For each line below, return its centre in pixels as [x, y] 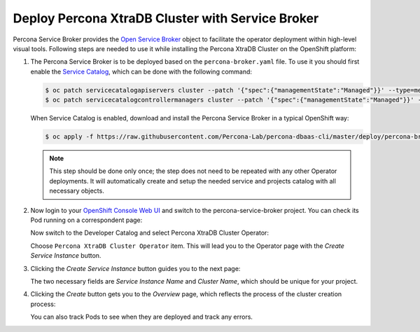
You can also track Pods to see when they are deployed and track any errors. [142, 317]
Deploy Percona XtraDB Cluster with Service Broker [166, 18]
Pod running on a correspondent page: [86, 220]
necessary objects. [77, 191]
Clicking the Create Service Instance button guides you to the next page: [135, 268]
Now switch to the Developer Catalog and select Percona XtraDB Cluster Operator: [150, 233]
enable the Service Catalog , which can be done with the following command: [141, 71]
